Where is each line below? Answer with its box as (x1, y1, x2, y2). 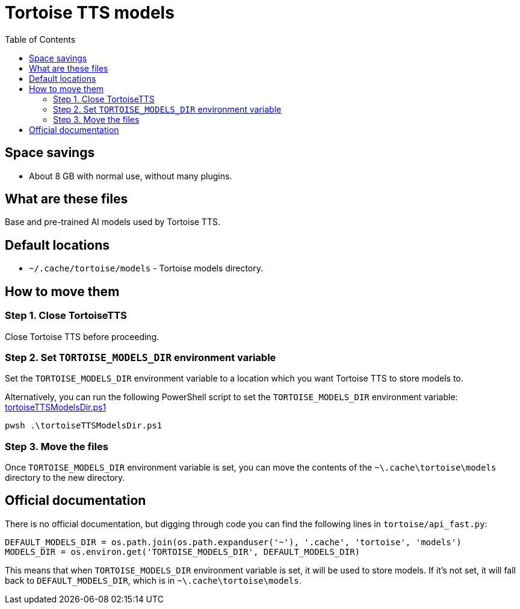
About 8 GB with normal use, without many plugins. (29, 170, 232, 181)
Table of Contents (5, 34, 76, 45)
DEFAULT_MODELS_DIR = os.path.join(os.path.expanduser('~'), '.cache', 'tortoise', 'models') (5, 537, 462, 547)
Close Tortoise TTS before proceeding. (5, 331, 159, 342)
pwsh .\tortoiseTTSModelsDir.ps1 (5, 421, 162, 431)
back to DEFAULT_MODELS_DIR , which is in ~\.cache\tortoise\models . (5, 575, 302, 586)
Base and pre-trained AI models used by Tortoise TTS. (5, 217, 220, 227)
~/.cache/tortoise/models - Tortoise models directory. (29, 263, 264, 274)
